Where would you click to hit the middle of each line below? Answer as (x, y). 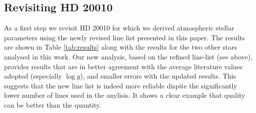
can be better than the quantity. (53, 104)
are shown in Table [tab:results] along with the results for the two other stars (121, 47)
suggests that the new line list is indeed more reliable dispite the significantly (121, 85)
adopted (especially (33, 76)
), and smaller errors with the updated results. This (158, 76)
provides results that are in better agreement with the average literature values (123, 66)
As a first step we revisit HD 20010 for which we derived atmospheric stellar (119, 28)
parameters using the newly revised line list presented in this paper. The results (125, 37)
